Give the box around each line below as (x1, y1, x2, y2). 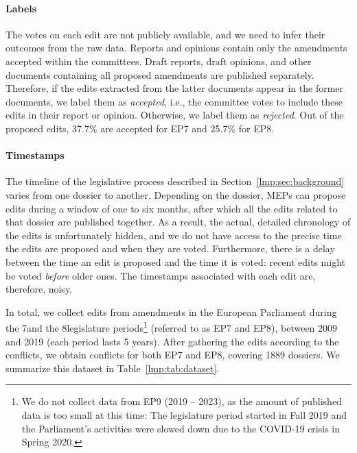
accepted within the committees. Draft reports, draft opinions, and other (5, 53, 312, 68)
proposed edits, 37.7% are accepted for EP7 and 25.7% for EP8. (5, 121, 275, 135)
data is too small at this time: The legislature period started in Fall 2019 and (21, 407, 347, 421)
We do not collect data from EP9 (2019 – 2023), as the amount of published (21, 394, 342, 408)
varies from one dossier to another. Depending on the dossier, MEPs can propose (5, 187, 346, 201)
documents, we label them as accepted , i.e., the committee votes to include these (5, 94, 343, 108)
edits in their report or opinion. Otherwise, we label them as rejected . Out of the (5, 108, 344, 122)
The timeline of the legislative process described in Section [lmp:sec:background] (5, 174, 345, 188)
